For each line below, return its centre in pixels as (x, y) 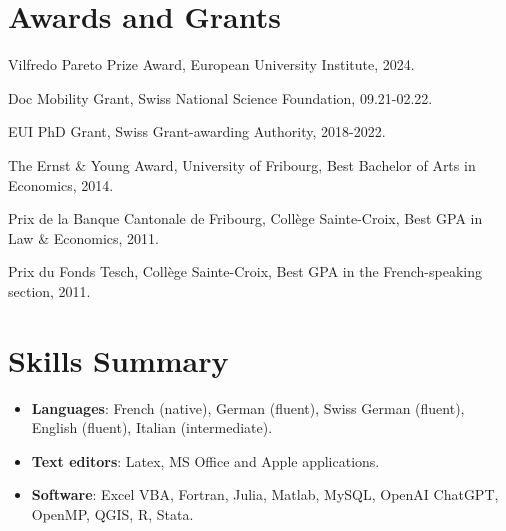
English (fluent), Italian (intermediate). (152, 427)
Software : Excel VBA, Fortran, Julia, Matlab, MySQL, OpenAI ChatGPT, (265, 494)
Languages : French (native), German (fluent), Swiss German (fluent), (248, 407)
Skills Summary (118, 359)
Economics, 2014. (61, 184)
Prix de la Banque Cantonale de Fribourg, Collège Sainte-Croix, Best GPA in (245, 218)
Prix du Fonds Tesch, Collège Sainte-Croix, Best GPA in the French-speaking (245, 271)
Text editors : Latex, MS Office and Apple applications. (205, 460)
